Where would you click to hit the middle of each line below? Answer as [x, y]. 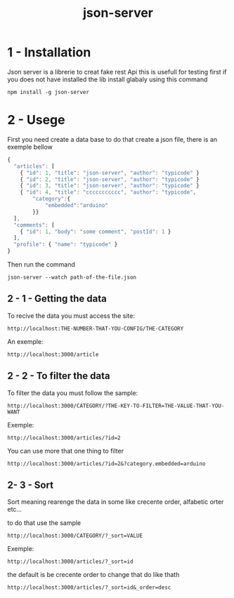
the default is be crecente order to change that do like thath [93, 575]
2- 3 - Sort [31, 485]
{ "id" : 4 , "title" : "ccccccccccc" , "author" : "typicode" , [108, 192]
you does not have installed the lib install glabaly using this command [108, 79]
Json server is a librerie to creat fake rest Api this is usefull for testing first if [117, 72]
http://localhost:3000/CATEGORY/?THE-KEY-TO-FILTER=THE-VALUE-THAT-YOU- [116, 406]
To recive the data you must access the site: [71, 315]
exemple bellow [30, 147]
